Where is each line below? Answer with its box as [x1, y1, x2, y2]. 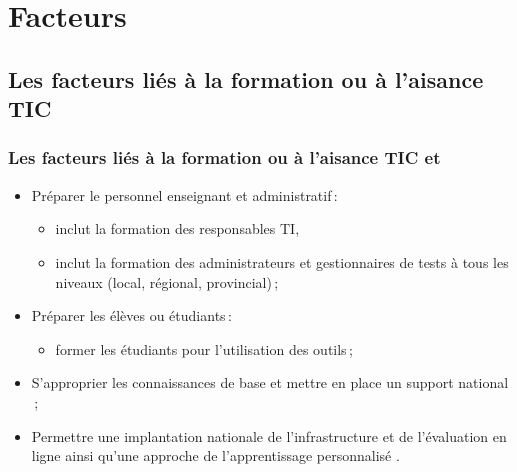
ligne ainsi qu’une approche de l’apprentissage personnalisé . [31, 445, 400, 466]
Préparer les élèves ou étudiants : [31, 305, 232, 326]
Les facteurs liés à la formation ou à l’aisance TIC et [8, 145, 441, 170]
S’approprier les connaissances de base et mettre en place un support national [31, 372, 509, 393]
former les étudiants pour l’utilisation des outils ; [55, 338, 353, 359]
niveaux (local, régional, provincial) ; [55, 271, 279, 292]
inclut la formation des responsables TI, [55, 218, 300, 239]
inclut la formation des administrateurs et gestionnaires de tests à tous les [55, 251, 509, 272]
